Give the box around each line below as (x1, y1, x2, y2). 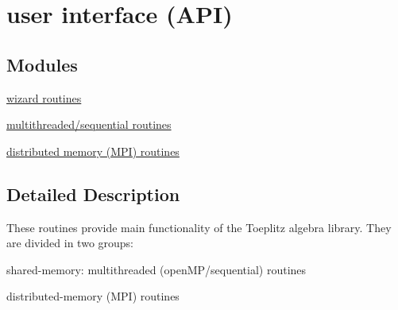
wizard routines (6, 89, 82, 106)
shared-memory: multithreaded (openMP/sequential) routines (6, 261, 307, 277)
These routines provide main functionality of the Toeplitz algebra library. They (6, 219, 392, 235)
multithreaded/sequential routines (6, 116, 172, 133)
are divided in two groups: (6, 234, 134, 251)
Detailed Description (6, 181, 180, 206)
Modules (6, 52, 78, 76)
